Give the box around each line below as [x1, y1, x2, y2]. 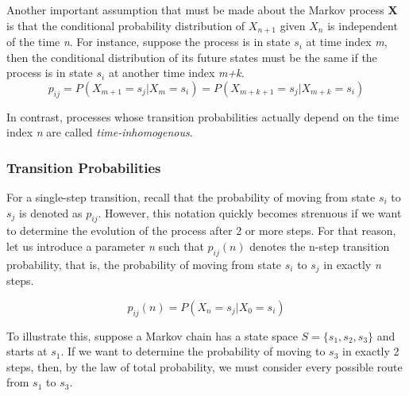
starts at [6, 343, 48, 359]
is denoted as [19, 204, 83, 221]
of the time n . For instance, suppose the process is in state [6, 33, 291, 50]
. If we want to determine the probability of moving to [60, 343, 326, 359]
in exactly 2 [342, 343, 399, 359]
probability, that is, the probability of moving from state [6, 256, 282, 272]
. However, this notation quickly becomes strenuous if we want [98, 204, 402, 221]
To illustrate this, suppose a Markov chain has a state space [6, 327, 298, 344]
